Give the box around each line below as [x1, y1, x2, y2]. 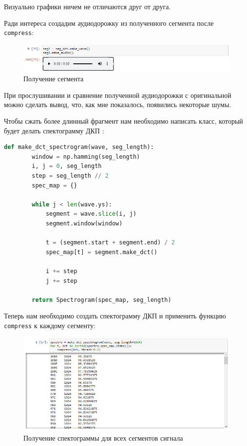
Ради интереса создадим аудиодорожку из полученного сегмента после [4, 18, 214, 28]
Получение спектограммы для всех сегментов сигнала [23, 432, 183, 443]
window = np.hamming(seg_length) [32, 153, 140, 160]
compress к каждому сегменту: [4, 320, 95, 330]
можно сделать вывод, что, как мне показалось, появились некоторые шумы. [4, 99, 231, 110]
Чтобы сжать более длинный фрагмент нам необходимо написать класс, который [4, 116, 243, 126]
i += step [45, 267, 77, 275]
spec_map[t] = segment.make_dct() [45, 248, 158, 256]
